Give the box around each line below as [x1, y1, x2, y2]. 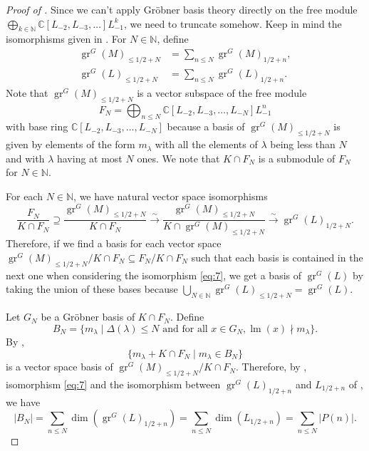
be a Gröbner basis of [41, 309, 135, 324]
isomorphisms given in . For [6, 31, 127, 46]
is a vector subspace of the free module [137, 85, 307, 100]
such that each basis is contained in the [191, 249, 363, 264]
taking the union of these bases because [6, 281, 178, 296]
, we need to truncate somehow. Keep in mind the [124, 16, 342, 31]
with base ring [6, 119, 68, 134]
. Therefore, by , [236, 359, 307, 374]
